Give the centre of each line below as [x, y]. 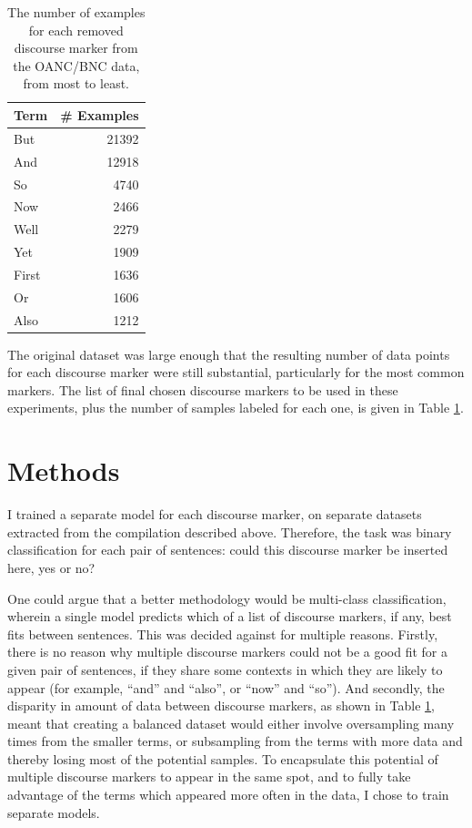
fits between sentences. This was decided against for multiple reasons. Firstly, [223, 634]
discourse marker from [76, 48]
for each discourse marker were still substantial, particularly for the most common [236, 372]
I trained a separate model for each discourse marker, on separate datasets [215, 514]
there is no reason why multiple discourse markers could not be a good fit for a [227, 652]
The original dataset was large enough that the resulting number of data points [229, 354]
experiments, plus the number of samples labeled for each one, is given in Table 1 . [236, 408]
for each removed [76, 30]
